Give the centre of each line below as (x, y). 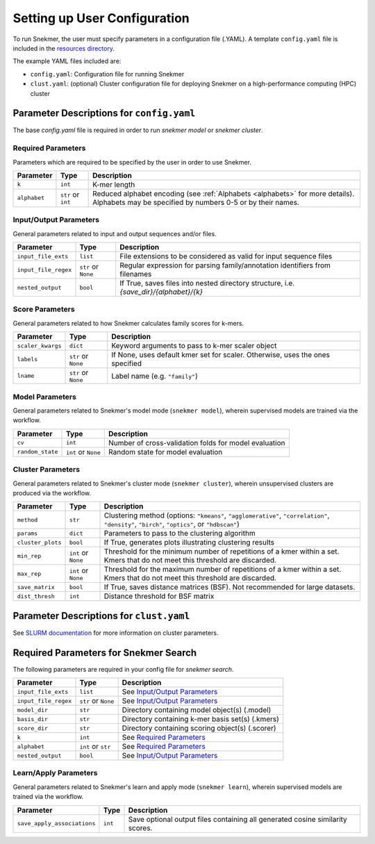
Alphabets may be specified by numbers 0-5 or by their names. (196, 202)
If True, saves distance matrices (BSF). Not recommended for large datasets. (230, 587)
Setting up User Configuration (101, 18)
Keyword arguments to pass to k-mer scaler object (194, 346)
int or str (95, 747)
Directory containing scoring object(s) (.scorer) (199, 728)
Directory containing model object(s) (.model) (197, 710)
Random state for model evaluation (166, 452)
